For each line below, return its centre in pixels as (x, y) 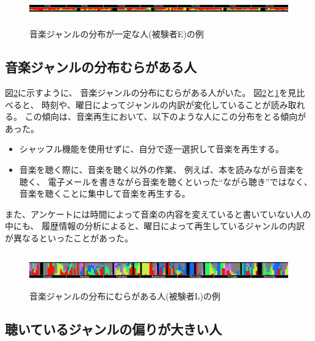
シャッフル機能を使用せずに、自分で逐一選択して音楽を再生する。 (151, 149)
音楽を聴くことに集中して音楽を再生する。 (105, 193)
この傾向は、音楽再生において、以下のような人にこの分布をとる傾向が (165, 116)
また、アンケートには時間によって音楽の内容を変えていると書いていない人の (158, 214)
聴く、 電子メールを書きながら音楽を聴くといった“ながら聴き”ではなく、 (166, 181)
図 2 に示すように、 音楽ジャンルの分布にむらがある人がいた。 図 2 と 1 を (147, 93)
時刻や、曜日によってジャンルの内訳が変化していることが (156, 104)
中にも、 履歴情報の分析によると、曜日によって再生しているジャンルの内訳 (155, 226)
